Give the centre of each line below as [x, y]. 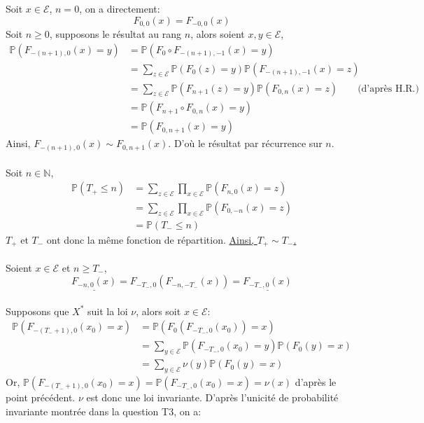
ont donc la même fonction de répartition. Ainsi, [150, 239]
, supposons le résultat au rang [115, 34]
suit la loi [108, 311]
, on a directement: [120, 8]
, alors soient [218, 34]
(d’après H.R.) [388, 89]
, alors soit [158, 311]
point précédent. [41, 397]
